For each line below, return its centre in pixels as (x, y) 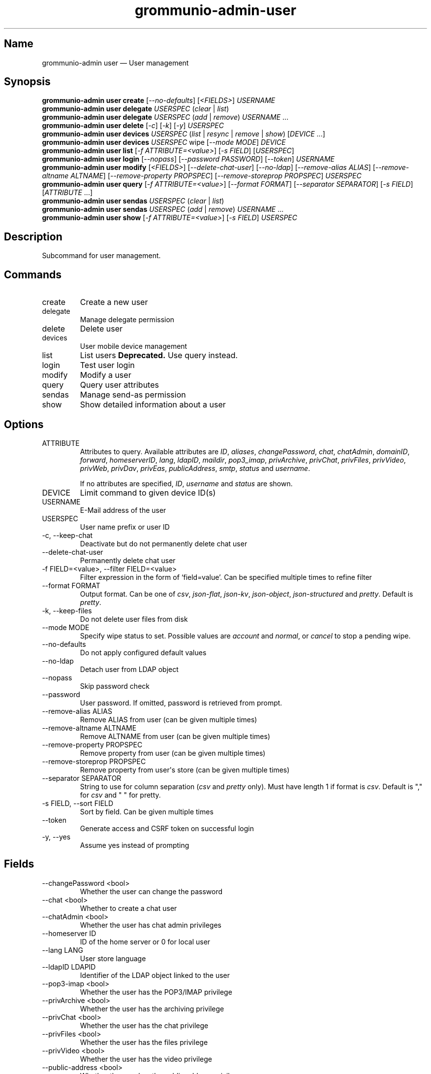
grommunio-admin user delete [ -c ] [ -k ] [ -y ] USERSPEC (133, 126)
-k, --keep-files (67, 610)
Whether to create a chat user (128, 908)
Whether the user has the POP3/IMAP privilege (156, 992)
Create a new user (114, 302)
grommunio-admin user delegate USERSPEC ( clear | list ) (136, 109)
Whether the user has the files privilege (144, 1042)
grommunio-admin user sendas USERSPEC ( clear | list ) (133, 201)
